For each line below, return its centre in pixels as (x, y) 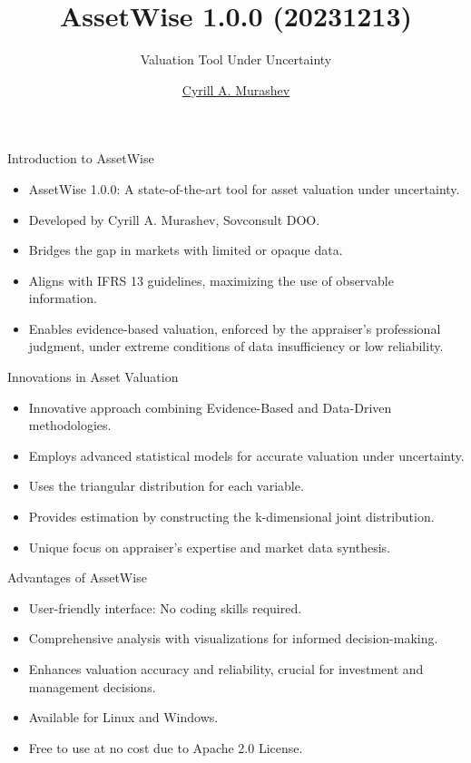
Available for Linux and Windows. (123, 717)
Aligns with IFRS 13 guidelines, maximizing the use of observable (211, 280)
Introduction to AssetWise (81, 158)
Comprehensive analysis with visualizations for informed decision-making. (233, 638)
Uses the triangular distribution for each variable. (166, 486)
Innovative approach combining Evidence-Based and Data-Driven (210, 407)
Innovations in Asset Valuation (93, 377)
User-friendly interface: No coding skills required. (165, 607)
